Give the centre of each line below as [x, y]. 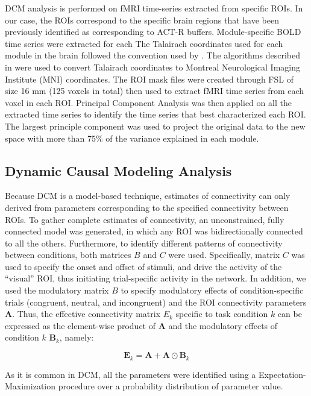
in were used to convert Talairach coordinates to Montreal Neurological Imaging [152, 67]
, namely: [77, 337]
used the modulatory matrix [57, 290]
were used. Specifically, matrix [224, 255]
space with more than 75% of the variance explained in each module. [132, 138]
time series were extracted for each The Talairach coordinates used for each [144, 43]
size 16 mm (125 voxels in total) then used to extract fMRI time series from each [155, 91]
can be [290, 314]
